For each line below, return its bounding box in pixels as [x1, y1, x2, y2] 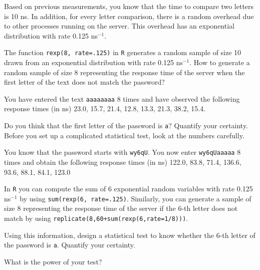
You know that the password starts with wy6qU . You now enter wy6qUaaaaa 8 [4, 147, 241, 157]
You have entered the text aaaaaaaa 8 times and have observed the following [4, 93, 240, 104]
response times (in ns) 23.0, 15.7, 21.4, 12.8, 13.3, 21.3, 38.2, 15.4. [4, 103, 206, 114]
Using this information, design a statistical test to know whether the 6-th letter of [4, 229, 255, 240]
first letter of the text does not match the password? [4, 77, 165, 87]
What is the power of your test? [4, 256, 102, 266]
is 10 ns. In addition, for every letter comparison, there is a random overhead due [4, 11, 254, 21]
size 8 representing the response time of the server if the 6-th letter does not [4, 203, 238, 213]
